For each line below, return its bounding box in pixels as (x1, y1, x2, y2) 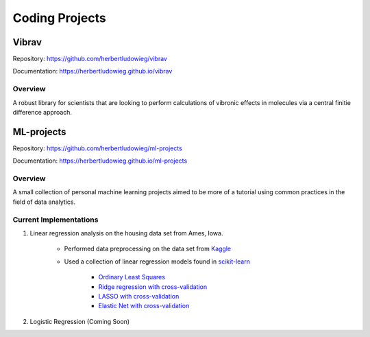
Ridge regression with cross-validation (98, 282, 208, 291)
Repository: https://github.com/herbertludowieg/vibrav (12, 55, 168, 63)
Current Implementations (12, 215, 99, 224)
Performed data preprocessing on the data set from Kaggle (64, 244, 232, 253)
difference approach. (12, 108, 72, 116)
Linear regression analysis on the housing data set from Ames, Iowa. (29, 229, 223, 237)
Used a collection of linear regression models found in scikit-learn (64, 257, 250, 266)
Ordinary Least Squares (98, 273, 166, 281)
